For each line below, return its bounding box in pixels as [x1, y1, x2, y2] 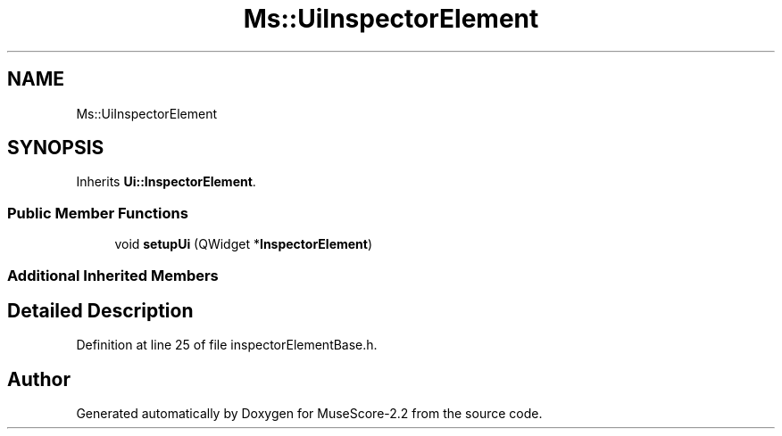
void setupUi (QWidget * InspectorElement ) [114, 236, 373, 252]
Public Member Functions [7, 203, 188, 222]
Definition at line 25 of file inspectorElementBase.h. [76, 337, 378, 353]
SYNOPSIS [7, 136, 104, 160]
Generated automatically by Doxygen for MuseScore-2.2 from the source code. [76, 406, 543, 422]
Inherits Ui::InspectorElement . [76, 174, 256, 190]
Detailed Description [7, 299, 194, 322]
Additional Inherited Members [7, 266, 219, 284]
